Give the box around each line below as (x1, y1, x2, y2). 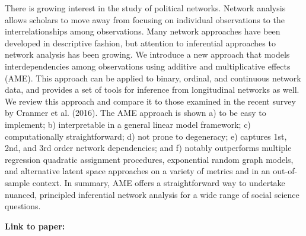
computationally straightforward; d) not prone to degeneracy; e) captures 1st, (5, 130, 287, 142)
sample (5, 176, 30, 188)
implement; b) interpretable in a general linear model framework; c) (5, 118, 251, 130)
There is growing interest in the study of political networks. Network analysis (5, 2, 286, 14)
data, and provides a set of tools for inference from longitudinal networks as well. (5, 83, 299, 96)
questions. (5, 200, 41, 212)
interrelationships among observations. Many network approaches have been (5, 25, 280, 37)
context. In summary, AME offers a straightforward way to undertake (32, 176, 285, 188)
